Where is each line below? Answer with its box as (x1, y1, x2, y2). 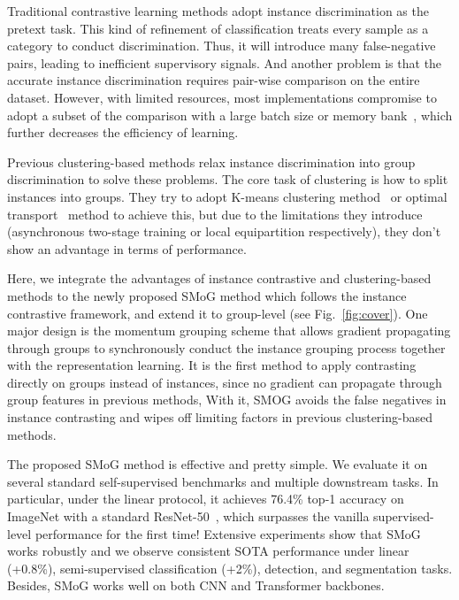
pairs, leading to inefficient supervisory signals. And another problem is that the (7, 53, 442, 72)
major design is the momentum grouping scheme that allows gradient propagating (7, 321, 451, 340)
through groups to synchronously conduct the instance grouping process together (7, 338, 446, 357)
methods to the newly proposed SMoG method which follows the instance (7, 286, 407, 304)
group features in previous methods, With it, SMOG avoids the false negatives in (7, 390, 447, 409)
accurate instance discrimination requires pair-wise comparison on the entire (7, 71, 420, 89)
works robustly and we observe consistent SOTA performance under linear (7, 542, 409, 560)
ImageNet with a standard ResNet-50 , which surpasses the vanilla (7, 507, 370, 526)
